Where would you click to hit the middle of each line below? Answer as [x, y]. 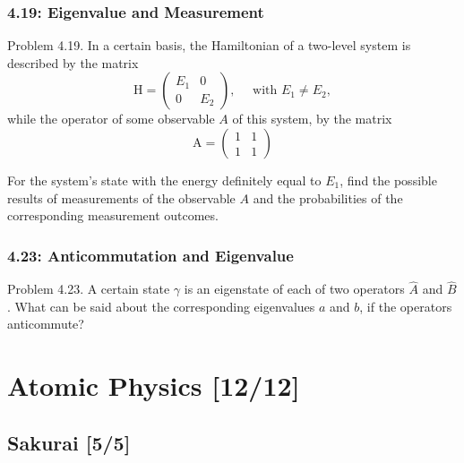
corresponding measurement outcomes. [113, 215]
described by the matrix [73, 62]
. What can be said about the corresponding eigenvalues [161, 306]
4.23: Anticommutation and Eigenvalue [150, 255]
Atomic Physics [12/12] [154, 386]
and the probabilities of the [328, 197]
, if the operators [406, 306]
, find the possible [388, 180]
